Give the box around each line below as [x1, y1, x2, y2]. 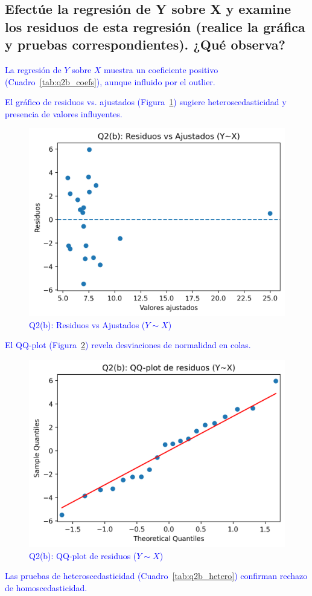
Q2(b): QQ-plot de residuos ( [29, 549, 137, 562]
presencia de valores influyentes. [5, 107, 123, 120]
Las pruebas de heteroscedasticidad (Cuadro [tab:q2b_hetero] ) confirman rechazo [5, 569, 308, 582]
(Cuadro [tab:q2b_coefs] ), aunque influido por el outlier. [5, 75, 215, 88]
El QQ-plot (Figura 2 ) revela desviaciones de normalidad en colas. [5, 338, 251, 351]
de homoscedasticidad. [5, 581, 88, 594]
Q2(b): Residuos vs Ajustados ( [29, 318, 145, 331]
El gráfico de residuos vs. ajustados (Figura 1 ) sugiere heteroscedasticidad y [5, 96, 287, 108]
